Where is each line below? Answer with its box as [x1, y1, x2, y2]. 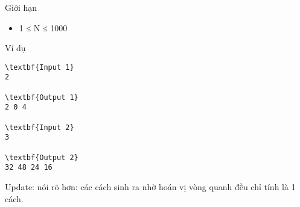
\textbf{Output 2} [5, 153, 78, 162]
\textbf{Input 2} [5, 123, 74, 132]
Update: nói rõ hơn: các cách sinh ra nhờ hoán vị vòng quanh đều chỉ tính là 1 [5, 181, 296, 193]
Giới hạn [5, 1, 37, 13]
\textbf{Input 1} [5, 63, 74, 72]
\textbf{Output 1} [5, 93, 78, 102]
